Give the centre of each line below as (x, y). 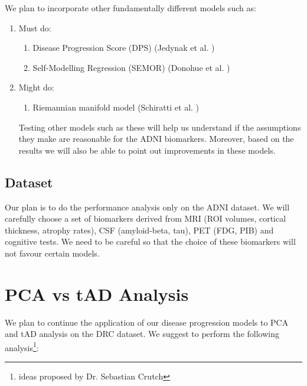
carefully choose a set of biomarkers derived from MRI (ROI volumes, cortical (146, 218)
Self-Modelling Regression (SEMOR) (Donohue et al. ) (131, 67)
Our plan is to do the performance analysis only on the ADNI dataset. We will (147, 207)
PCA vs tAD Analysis (97, 293)
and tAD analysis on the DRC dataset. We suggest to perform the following (142, 334)
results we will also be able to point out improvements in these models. (147, 150)
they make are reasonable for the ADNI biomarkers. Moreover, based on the (156, 139)
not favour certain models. (52, 253)
